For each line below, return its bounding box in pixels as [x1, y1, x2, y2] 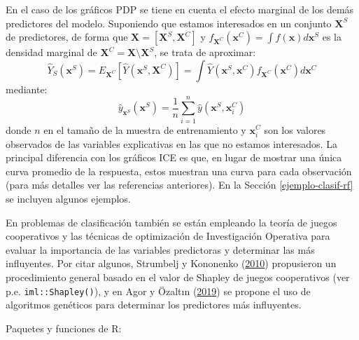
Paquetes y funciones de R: [6, 320, 122, 335]
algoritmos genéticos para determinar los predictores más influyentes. [6, 297, 302, 312]
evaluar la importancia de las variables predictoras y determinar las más [6, 242, 315, 257]
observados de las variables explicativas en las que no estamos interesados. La [6, 136, 337, 151]
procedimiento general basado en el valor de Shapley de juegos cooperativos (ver [6, 270, 350, 284]
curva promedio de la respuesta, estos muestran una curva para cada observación [6, 163, 352, 178]
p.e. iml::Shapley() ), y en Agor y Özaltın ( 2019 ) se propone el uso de [6, 283, 311, 298]
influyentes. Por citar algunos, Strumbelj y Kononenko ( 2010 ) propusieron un [6, 256, 337, 271]
